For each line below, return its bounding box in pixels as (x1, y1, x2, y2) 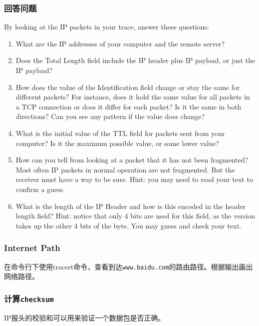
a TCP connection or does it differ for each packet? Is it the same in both (15, 101, 242, 111)
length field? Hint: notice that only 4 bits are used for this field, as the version (15, 210, 256, 221)
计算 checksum (4, 292, 54, 304)
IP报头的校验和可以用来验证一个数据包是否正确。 (4, 312, 165, 322)
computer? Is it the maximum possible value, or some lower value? (15, 137, 219, 148)
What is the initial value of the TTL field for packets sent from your (15, 127, 225, 138)
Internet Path (4, 241, 60, 254)
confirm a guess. (15, 183, 65, 194)
